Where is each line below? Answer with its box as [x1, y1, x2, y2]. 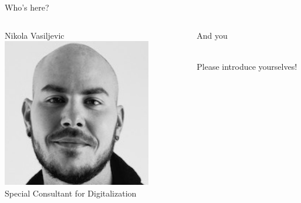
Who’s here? [5, 1, 49, 13]
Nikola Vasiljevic [5, 29, 65, 41]
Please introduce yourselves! [197, 60, 297, 72]
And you [197, 29, 228, 41]
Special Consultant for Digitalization [5, 187, 137, 199]
